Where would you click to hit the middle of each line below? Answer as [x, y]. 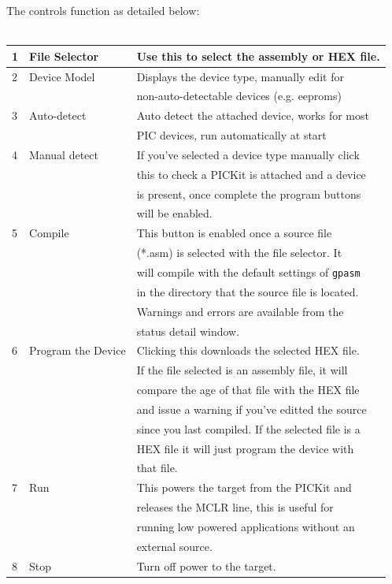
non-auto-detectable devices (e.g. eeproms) [239, 96]
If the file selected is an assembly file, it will [242, 370]
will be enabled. [174, 213]
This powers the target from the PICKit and [244, 487]
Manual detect [64, 154]
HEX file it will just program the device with [245, 448]
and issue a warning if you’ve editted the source [251, 409]
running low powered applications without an [246, 526]
